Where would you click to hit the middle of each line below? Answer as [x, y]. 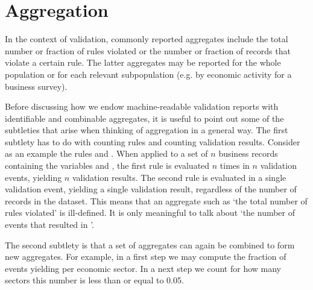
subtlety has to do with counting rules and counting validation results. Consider [153, 141]
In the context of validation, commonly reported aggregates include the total [147, 39]
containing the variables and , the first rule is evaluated [107, 165]
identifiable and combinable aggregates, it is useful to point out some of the [144, 118]
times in [235, 165]
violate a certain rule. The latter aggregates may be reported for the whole [143, 62]
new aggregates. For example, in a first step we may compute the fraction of [146, 257]
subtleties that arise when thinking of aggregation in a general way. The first [147, 130]
